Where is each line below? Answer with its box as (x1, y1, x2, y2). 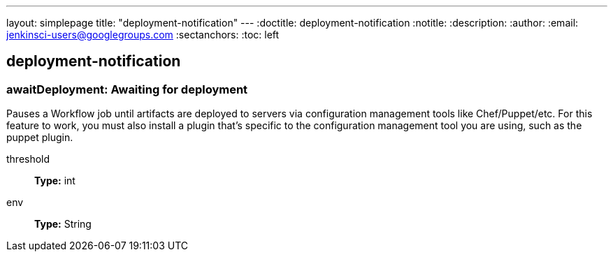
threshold (6, 153, 50, 166)
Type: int (34, 175, 75, 187)
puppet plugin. (6, 131, 73, 144)
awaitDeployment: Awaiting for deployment (6, 82, 248, 96)
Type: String (34, 218, 92, 230)
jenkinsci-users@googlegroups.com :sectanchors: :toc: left (6, 29, 280, 41)
